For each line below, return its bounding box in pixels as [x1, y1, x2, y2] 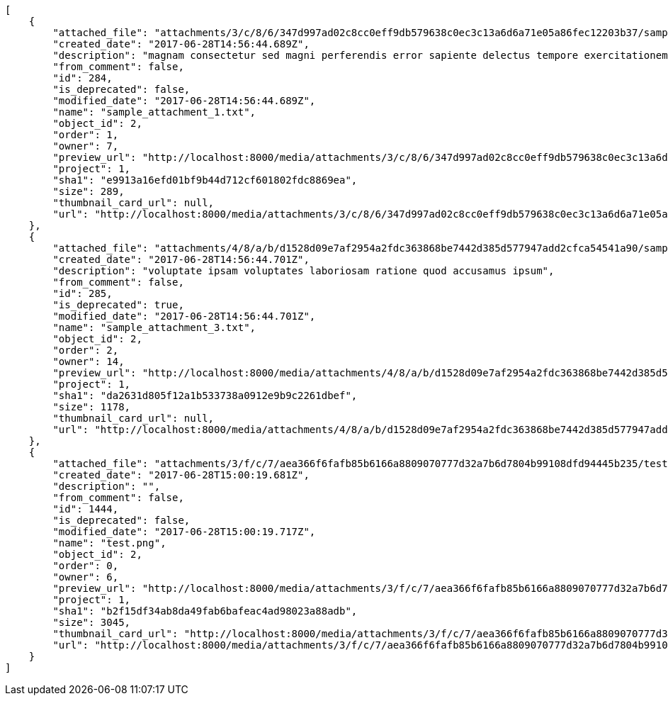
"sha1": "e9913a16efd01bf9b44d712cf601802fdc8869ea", [52, 174, 358, 186]
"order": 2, [52, 344, 119, 356]
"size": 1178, [52, 401, 131, 413]
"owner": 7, [52, 140, 119, 152]
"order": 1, [52, 129, 119, 140]
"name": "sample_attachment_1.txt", [52, 106, 256, 118]
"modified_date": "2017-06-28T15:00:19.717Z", [52, 526, 316, 537]
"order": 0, [52, 560, 119, 571]
